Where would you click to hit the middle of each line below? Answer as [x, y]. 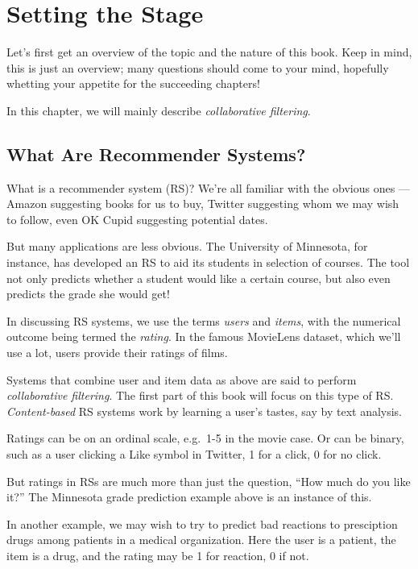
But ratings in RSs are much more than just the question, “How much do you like [209, 481]
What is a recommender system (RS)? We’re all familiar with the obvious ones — [208, 187]
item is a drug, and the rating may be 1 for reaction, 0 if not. [158, 555]
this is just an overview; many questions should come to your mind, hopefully [198, 67]
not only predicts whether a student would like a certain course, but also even [199, 278]
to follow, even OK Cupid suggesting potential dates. [137, 219]
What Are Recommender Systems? [156, 154]
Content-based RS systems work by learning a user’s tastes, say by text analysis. [205, 411]
